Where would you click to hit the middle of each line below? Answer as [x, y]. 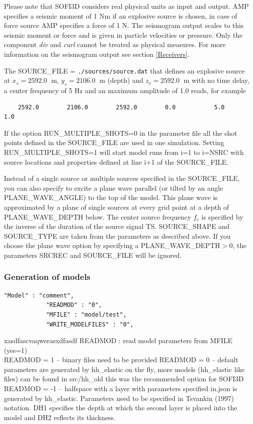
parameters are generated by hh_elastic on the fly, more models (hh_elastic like [124, 369]
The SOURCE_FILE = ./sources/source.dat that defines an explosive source [125, 70]
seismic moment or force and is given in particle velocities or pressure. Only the [123, 35]
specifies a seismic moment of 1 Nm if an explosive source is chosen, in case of [121, 15]
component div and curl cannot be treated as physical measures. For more [115, 44]
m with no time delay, [217, 80]
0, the [238, 245]
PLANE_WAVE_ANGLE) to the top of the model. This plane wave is [111, 197]
